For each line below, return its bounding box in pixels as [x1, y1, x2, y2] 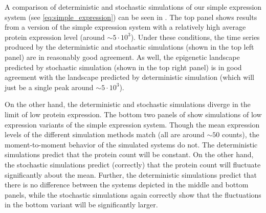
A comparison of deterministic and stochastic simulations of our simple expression [5, 2, 262, 12]
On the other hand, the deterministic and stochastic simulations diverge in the [5, 99, 251, 110]
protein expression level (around [5, 31, 105, 42]
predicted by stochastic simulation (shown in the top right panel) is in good [5, 61, 242, 72]
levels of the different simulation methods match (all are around [5, 129, 205, 140]
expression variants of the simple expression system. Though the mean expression [5, 119, 260, 130]
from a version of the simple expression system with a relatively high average [5, 22, 246, 32]
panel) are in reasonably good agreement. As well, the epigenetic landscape [5, 51, 240, 62]
